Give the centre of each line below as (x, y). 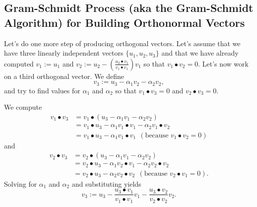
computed (19, 63)
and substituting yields (106, 183)
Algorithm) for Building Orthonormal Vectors (125, 22)
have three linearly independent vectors (64, 53)
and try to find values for (42, 90)
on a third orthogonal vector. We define (64, 76)
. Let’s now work (223, 63)
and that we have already (200, 53)
